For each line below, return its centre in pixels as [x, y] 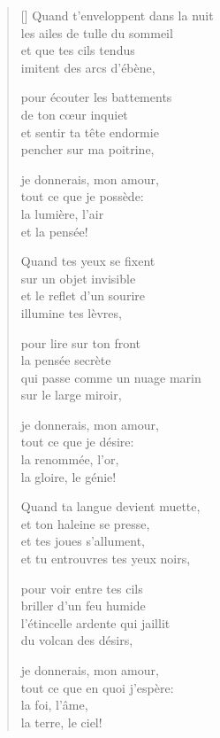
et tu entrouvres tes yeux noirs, [106, 559]
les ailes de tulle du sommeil [97, 32]
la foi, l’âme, [54, 705]
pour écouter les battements [96, 97]
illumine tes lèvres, [71, 312]
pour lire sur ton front [81, 342]
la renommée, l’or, [70, 459]
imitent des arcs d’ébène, [88, 67]
